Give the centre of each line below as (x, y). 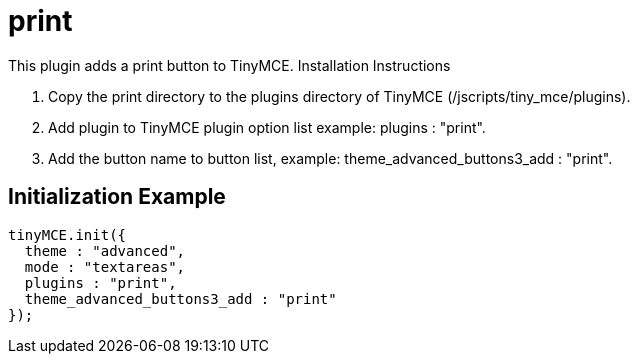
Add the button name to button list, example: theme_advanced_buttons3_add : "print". (330, 158)
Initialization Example (117, 197)
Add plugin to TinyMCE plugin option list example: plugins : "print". (267, 127)
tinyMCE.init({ (67, 234)
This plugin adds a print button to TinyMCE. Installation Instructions (229, 65)
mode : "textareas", (105, 266)
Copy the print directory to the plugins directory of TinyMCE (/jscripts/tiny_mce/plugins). (339, 96)
